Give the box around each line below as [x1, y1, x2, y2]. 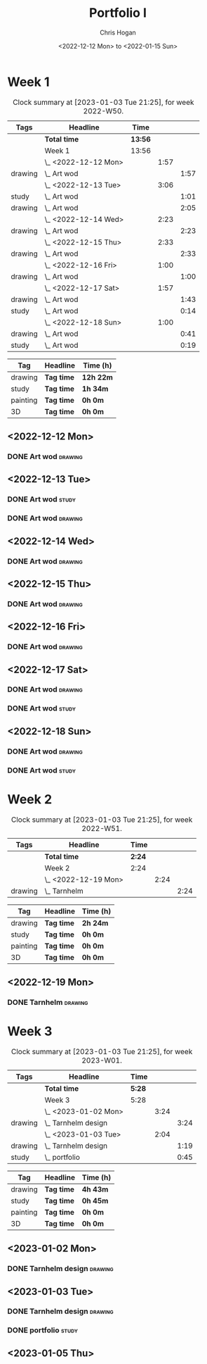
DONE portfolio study [7, 1325, 79, 1335]
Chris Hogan [99, 28, 137, 37]
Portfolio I [88, 5, 147, 21]
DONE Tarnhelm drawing [7, 997, 88, 1007]
